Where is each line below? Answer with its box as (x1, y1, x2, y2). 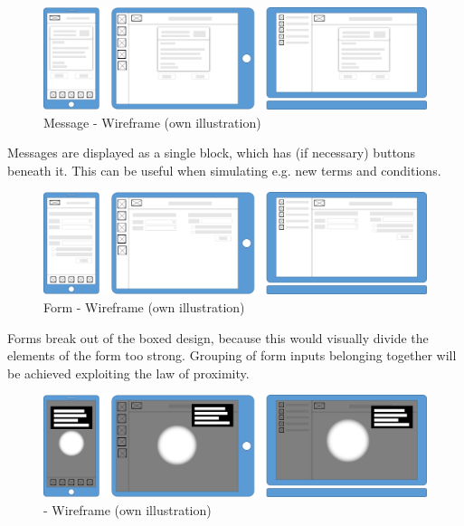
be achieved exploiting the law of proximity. (7, 363, 250, 382)
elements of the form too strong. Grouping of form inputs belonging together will (7, 346, 457, 365)
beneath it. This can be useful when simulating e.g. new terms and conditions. (7, 160, 441, 179)
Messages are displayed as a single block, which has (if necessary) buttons (7, 143, 416, 162)
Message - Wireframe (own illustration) (43, 112, 261, 131)
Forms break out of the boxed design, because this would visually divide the (7, 328, 429, 347)
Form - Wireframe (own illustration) (43, 298, 245, 317)
